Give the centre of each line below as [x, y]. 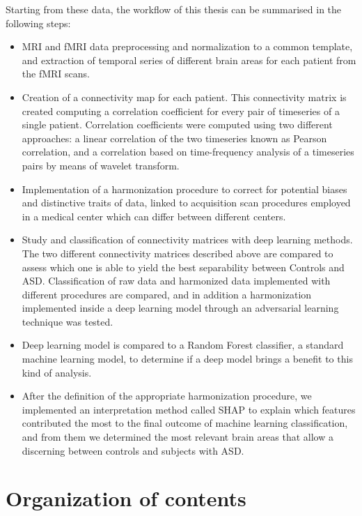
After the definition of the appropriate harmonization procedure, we [167, 396]
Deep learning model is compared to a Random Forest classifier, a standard [183, 345]
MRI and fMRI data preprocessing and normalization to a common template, [187, 46]
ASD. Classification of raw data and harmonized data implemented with [176, 281]
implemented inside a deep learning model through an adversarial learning [180, 308]
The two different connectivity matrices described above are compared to [178, 253]
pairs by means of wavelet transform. [101, 165]
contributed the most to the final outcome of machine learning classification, [185, 423]
